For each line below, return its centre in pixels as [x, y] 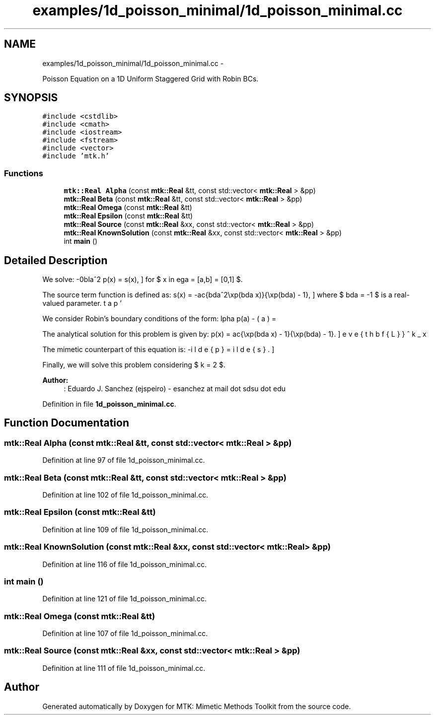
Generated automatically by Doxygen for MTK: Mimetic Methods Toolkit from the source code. [197, 706]
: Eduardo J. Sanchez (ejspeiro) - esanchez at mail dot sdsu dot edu [175, 389]
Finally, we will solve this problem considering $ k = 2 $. [134, 365]
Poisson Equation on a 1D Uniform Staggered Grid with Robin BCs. [150, 78]
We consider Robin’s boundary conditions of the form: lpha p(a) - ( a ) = [159, 319]
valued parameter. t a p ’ [82, 303]
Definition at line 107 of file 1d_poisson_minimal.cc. [125, 633]
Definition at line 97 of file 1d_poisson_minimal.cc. [124, 460]
